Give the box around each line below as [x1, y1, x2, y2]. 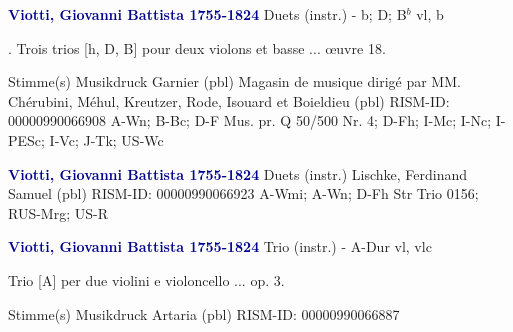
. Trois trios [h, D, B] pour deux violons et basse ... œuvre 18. [8, 37, 386, 58]
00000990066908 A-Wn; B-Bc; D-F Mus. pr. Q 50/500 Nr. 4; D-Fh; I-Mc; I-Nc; [8, 110, 492, 131]
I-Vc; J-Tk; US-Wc [49, 129, 164, 150]
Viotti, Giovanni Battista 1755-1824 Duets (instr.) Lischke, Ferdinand [8, 163, 467, 184]
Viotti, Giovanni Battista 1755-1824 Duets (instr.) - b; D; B [8, 4, 407, 24]
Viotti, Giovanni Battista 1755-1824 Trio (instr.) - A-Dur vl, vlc [8, 236, 432, 257]
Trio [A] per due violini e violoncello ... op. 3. [8, 269, 285, 290]
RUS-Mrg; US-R [8, 202, 108, 223]
